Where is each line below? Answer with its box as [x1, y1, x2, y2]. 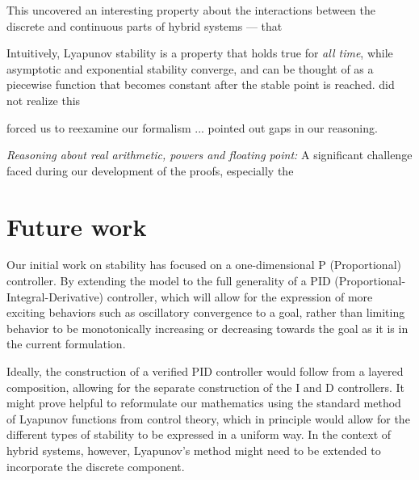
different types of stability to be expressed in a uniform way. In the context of [6, 426, 392, 443]
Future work [6, 209, 147, 242]
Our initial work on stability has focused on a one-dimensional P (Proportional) [6, 256, 401, 273]
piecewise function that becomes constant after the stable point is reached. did [6, 76, 395, 93]
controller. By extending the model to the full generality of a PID [6, 272, 331, 289]
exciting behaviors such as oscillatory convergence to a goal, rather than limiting [6, 304, 405, 321]
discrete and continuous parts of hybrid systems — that [6, 17, 283, 34]
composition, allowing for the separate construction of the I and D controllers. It [6, 378, 405, 395]
